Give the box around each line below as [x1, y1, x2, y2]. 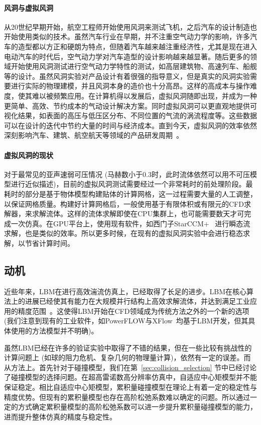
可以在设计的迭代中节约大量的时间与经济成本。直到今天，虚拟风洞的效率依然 [4, 120, 257, 130]
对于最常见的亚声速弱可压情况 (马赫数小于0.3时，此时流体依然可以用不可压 [4, 168, 250, 179]
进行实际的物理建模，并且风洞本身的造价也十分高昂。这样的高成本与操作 [11, 80, 250, 91]
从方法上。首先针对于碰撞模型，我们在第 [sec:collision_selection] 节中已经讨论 [4, 362, 257, 372]
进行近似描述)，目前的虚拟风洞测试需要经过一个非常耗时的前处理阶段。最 [11, 179, 253, 189]
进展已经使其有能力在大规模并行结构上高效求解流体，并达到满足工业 [25, 296, 250, 306]
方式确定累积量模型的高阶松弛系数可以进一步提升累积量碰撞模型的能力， [18, 401, 257, 412]
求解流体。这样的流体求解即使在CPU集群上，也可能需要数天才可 [32, 208, 244, 219]
